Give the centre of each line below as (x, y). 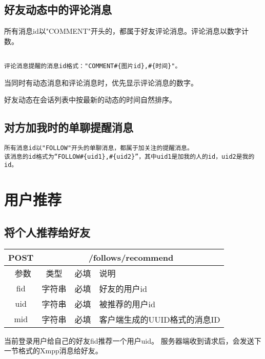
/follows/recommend (131, 257)
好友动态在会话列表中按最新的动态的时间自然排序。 (90, 100)
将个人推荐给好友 (47, 232)
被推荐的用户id (127, 304)
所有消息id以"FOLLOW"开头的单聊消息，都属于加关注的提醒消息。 (99, 148)
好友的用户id (123, 288)
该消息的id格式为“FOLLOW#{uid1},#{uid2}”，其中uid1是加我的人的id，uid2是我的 (129, 156)
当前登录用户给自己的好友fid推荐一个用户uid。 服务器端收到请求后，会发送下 (133, 340)
